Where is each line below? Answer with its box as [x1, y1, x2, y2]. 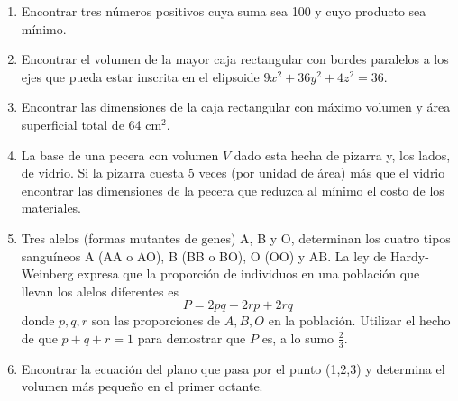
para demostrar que [137, 328, 246, 347]
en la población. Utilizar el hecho [268, 311, 451, 330]
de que [21, 328, 58, 347]
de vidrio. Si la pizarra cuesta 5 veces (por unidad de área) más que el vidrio [21, 163, 445, 182]
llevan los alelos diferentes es [21, 281, 179, 300]
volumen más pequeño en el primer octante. [21, 377, 263, 396]
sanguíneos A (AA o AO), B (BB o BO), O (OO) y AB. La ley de [21, 246, 387, 265]
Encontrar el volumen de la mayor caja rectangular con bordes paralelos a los [21, 50, 449, 68]
